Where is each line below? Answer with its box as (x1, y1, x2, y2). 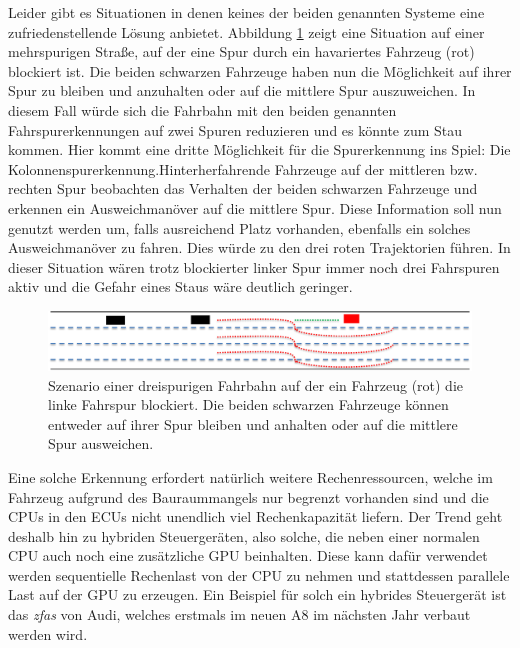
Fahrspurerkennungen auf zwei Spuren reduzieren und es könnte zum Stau (8, 119, 463, 140)
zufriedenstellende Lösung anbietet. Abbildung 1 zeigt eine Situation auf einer (8, 21, 485, 42)
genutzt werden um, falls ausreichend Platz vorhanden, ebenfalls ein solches (8, 217, 471, 238)
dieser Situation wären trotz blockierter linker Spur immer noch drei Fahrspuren (8, 256, 500, 277)
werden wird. (8, 623, 88, 644)
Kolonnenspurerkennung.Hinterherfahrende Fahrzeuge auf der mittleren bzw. (8, 158, 478, 179)
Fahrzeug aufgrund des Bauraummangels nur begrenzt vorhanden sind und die (8, 486, 489, 507)
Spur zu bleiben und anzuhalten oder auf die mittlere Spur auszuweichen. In (8, 80, 476, 101)
